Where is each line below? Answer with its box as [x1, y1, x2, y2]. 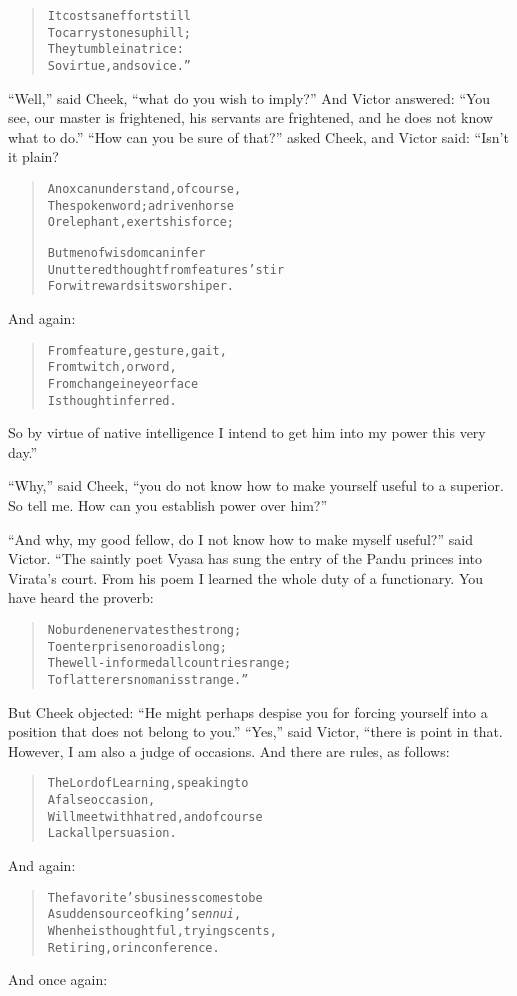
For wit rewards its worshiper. [47, 279, 234, 294]
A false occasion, [47, 792, 156, 807]
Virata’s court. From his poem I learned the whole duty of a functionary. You [8, 567, 484, 588]
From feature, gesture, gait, [47, 343, 227, 358]
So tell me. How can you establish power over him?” [8, 494, 328, 515]
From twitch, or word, [47, 360, 177, 375]
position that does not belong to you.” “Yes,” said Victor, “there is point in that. [8, 721, 503, 742]
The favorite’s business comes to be [47, 890, 263, 905]
